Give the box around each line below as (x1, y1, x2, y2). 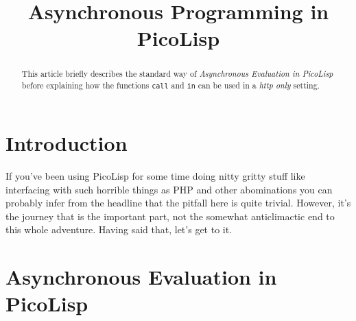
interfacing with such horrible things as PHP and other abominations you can (5, 182, 333, 196)
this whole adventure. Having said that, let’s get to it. (5, 222, 233, 237)
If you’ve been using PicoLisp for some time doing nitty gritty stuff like (5, 169, 305, 183)
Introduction (5, 129, 128, 157)
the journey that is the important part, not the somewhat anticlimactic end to (5, 209, 335, 223)
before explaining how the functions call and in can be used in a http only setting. (21, 80, 320, 91)
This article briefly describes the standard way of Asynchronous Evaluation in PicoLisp (21, 68, 333, 80)
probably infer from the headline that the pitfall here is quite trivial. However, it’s (5, 195, 351, 210)
